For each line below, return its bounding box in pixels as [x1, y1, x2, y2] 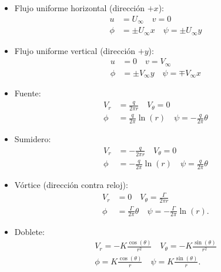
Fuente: [14, 87, 41, 99]
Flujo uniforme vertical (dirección [14, 44, 136, 56]
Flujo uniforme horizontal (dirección [14, 2, 145, 14]
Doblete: [14, 226, 45, 238]
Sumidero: [14, 133, 51, 145]
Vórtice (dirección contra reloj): [14, 179, 128, 190]
